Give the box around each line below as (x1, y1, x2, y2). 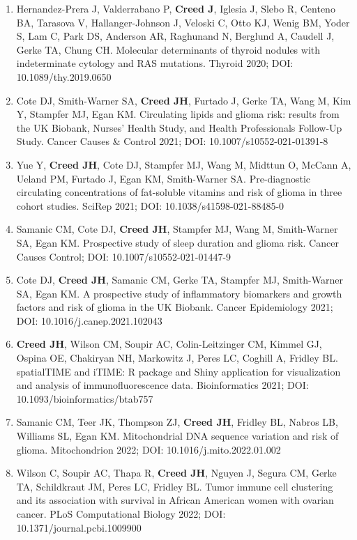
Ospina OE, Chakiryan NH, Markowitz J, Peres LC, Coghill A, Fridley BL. (16, 350, 338, 365)
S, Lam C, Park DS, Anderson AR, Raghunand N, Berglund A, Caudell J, (16, 29, 335, 43)
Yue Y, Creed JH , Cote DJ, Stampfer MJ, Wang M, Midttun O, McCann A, (16, 157, 351, 171)
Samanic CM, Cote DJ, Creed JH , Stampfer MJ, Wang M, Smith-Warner (16, 222, 338, 236)
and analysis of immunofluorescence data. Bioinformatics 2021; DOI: (16, 378, 309, 392)
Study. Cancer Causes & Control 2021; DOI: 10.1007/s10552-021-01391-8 (16, 134, 328, 148)
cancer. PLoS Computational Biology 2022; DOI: (16, 507, 226, 520)
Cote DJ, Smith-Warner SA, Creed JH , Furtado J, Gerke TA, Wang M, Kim (16, 93, 351, 107)
